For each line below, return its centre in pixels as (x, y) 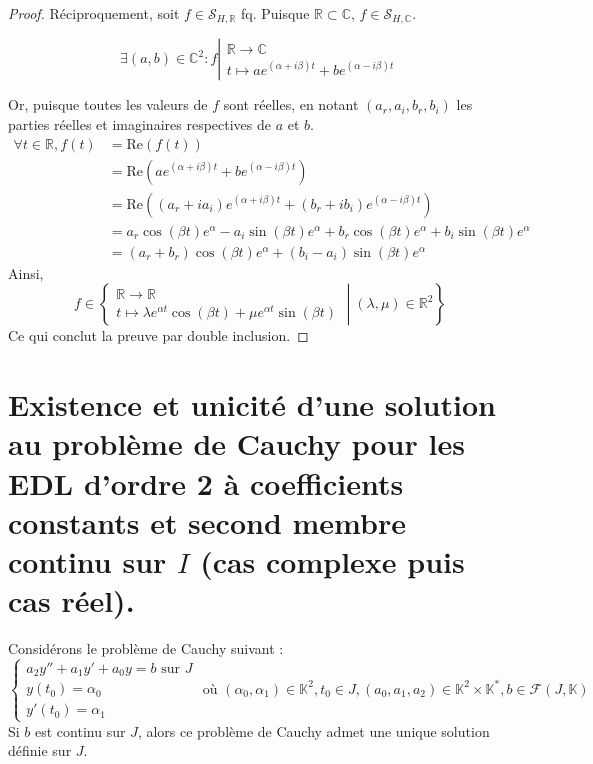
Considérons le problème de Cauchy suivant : (146, 648)
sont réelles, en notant (291, 104)
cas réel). (71, 600)
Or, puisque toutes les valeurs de (108, 104)
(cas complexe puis (332, 560)
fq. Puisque (275, 13)
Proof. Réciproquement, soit (94, 13)
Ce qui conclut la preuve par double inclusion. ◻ (158, 335)
